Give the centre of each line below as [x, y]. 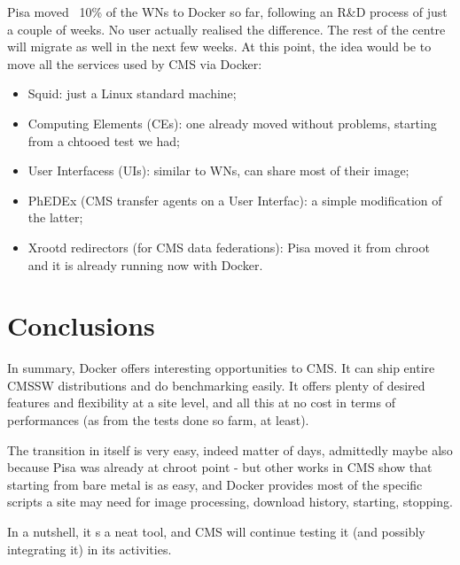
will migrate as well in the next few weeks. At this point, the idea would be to [219, 46]
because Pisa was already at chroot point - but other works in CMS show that [220, 467]
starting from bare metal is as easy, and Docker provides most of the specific [215, 484]
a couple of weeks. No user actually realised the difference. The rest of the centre [226, 29]
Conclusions [81, 325]
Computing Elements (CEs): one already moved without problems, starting [232, 123]
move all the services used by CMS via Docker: [135, 63]
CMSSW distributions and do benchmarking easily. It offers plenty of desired [216, 385]
